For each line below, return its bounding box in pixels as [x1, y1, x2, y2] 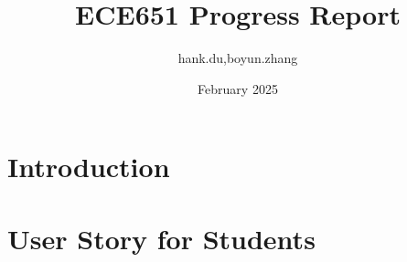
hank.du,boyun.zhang [177, 48, 298, 68]
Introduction [7, 148, 170, 185]
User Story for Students [7, 219, 316, 257]
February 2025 [198, 79, 278, 98]
